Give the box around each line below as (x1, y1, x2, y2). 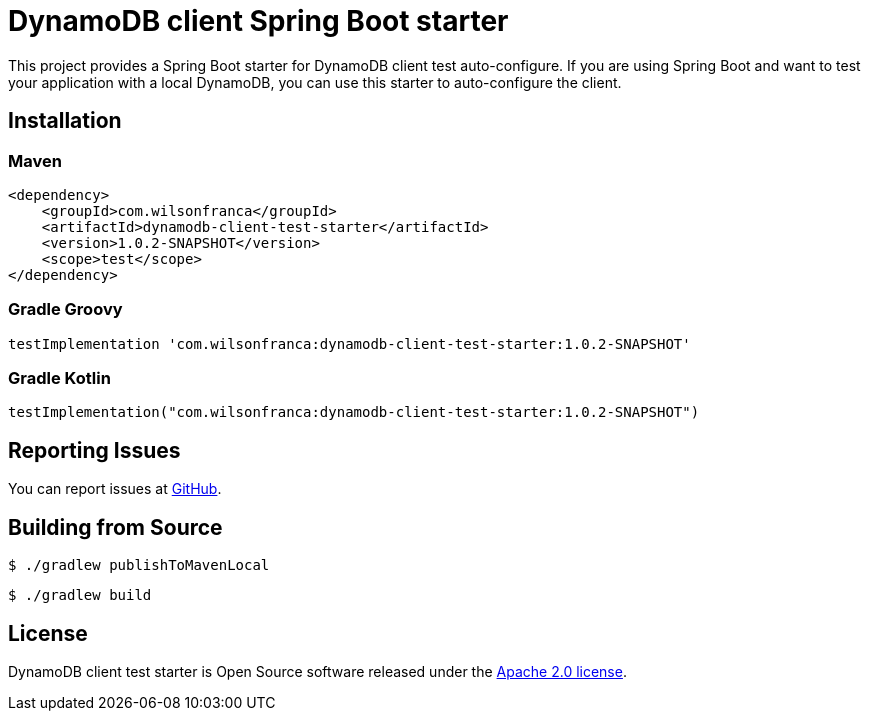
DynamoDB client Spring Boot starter (8, 4, 509, 38)
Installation (8, 108, 122, 134)
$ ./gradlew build (8, 587, 152, 604)
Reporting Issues (8, 437, 181, 463)
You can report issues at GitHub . (8, 480, 222, 498)
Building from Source (8, 514, 223, 540)
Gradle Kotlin (8, 368, 111, 389)
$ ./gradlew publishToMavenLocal (8, 557, 270, 574)
